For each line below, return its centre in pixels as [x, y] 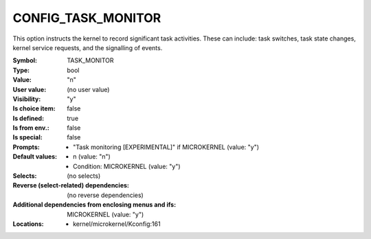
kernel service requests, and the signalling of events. [88, 47]
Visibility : [27, 99]
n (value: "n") [92, 157]
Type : [21, 70]
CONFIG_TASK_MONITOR [87, 18]
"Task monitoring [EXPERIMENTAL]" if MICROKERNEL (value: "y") [166, 147]
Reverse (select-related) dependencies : [71, 185]
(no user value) [88, 89]
